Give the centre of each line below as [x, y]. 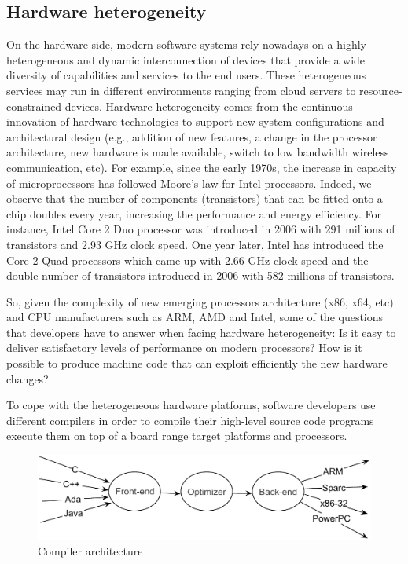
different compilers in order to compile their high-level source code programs [190, 420]
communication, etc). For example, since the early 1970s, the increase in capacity [202, 167]
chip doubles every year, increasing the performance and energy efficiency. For [194, 213]
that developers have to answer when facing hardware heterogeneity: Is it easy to [201, 332]
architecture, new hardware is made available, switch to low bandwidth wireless [198, 152]
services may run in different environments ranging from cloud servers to [181, 90]
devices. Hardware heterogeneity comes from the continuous [209, 106]
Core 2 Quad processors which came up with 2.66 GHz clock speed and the [187, 260]
